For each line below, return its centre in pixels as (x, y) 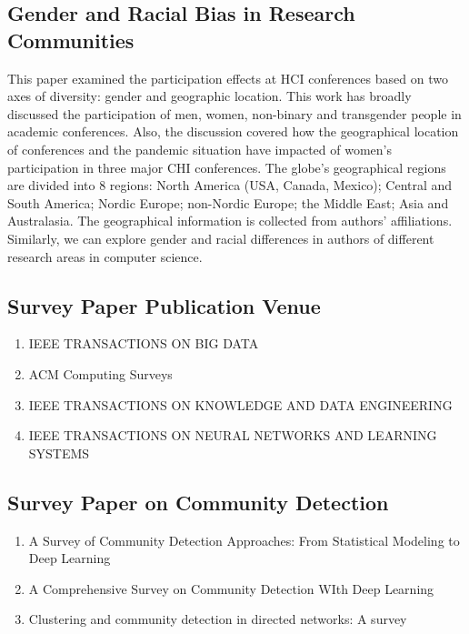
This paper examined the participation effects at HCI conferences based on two (228, 78)
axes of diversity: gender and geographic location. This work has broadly (210, 96)
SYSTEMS (59, 453)
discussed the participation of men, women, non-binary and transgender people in (234, 113)
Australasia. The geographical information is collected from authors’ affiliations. (230, 221)
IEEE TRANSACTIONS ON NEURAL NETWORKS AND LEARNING (233, 435)
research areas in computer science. (105, 256)
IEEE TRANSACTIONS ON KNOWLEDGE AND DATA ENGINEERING (240, 404)
